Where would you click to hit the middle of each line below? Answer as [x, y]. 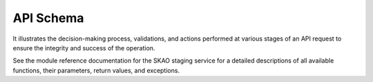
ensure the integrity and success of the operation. [84, 48]
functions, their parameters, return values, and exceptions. [96, 70]
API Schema [48, 18]
